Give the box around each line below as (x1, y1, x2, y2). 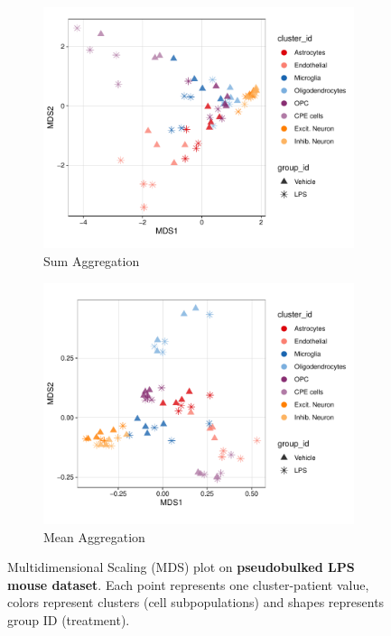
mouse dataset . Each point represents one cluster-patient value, (7, 575, 369, 594)
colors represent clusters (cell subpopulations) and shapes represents (7, 593, 385, 612)
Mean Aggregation (43, 527, 145, 546)
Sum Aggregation (43, 251, 140, 270)
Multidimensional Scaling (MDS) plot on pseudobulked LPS (7, 558, 355, 576)
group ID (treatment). (7, 610, 130, 629)
